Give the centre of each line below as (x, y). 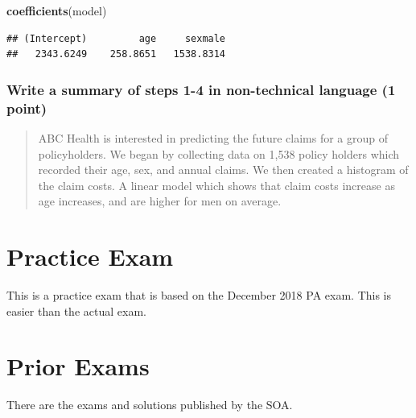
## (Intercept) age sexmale (116, 38)
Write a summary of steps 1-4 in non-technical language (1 (201, 89)
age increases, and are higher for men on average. (160, 201)
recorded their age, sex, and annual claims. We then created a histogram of (223, 170)
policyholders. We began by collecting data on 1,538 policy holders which (219, 153)
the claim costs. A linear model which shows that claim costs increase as (216, 185)
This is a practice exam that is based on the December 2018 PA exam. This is (199, 295)
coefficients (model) (57, 10)
